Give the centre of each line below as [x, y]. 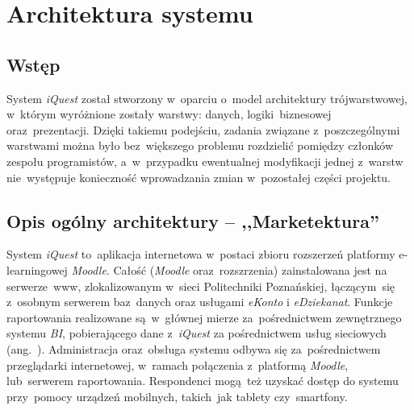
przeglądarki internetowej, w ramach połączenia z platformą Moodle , [178, 364]
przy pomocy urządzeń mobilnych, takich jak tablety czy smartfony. [177, 396]
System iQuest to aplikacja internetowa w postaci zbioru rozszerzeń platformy [201, 254]
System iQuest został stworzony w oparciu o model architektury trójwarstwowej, [207, 98]
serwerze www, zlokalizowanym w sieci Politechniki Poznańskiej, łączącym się [201, 286]
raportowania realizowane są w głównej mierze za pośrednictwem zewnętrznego [204, 317]
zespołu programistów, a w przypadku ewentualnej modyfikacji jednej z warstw [205, 161]
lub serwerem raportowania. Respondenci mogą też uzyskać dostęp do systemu [203, 381]
